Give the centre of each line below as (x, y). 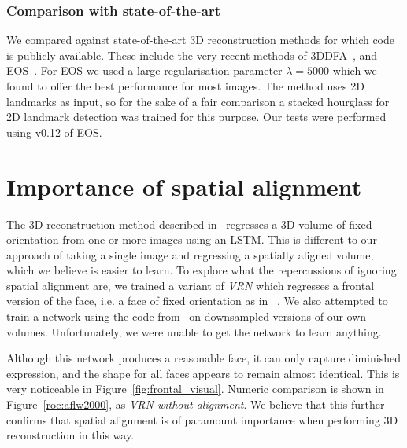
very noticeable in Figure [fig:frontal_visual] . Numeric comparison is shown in (195, 389)
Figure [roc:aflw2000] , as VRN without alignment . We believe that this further (196, 404)
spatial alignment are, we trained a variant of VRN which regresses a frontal (191, 285)
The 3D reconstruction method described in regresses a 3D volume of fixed (189, 224)
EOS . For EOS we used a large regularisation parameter (144, 70)
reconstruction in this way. (70, 435)
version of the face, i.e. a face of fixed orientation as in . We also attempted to (197, 301)
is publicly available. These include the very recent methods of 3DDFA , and (192, 55)
